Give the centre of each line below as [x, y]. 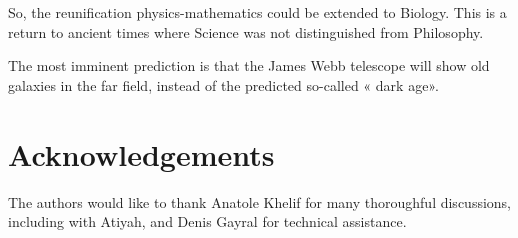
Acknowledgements [141, 153]
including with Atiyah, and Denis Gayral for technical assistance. [207, 221]
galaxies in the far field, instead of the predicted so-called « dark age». [223, 84]
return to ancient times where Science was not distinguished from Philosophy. [246, 31]
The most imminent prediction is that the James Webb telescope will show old [249, 65]
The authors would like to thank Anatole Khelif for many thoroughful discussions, [260, 201]
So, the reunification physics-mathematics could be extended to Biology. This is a [257, 12]
